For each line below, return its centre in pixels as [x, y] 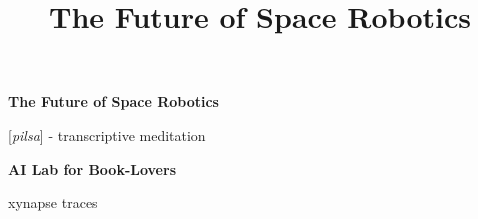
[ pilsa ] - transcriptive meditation [107, 134]
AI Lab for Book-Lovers [92, 168]
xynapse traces [53, 202]
